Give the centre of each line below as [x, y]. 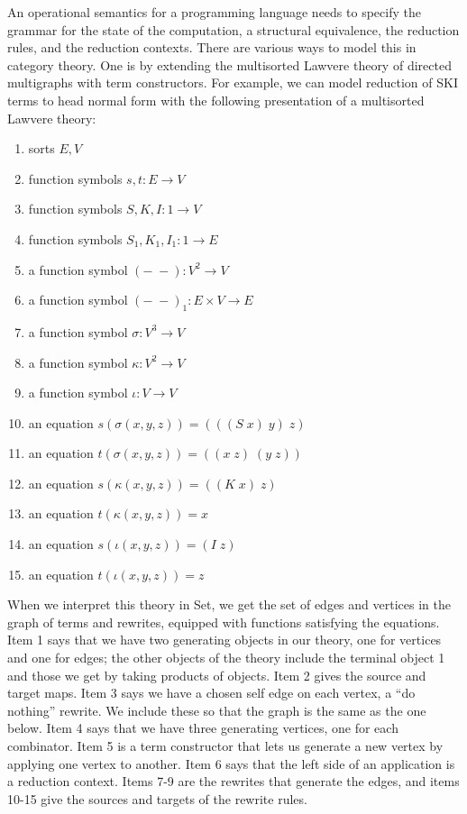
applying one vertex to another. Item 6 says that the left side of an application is [231, 763]
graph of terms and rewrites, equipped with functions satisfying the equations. [224, 622]
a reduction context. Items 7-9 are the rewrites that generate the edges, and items [233, 781]
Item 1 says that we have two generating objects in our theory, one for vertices [224, 640]
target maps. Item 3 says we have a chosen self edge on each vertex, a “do [211, 693]
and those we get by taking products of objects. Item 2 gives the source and [217, 675]
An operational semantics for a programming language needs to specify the [214, 12]
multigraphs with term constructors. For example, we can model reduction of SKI [233, 82]
